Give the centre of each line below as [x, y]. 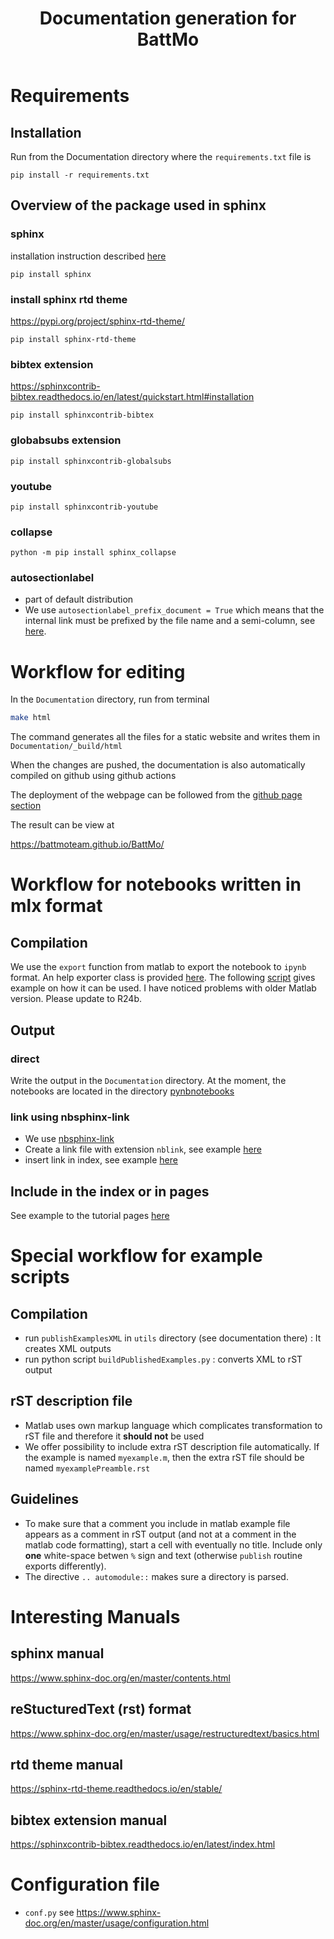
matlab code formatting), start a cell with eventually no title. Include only [173, 1544]
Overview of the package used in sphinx [138, 205]
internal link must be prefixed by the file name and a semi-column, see [170, 621]
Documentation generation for [168, 18]
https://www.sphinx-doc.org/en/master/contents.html [120, 1678]
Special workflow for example [136, 1256]
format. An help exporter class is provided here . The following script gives [163, 978]
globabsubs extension [66, 440]
